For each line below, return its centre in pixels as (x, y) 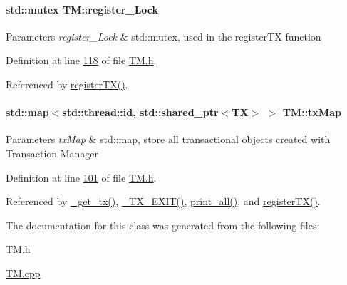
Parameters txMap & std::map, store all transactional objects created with (168, 139)
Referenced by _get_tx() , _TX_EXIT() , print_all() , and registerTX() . (163, 201)
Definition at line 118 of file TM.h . (81, 60)
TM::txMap (312, 112)
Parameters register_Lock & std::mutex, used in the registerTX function (164, 36)
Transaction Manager (52, 153)
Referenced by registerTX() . (67, 84)
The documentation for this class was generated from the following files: (163, 225)
